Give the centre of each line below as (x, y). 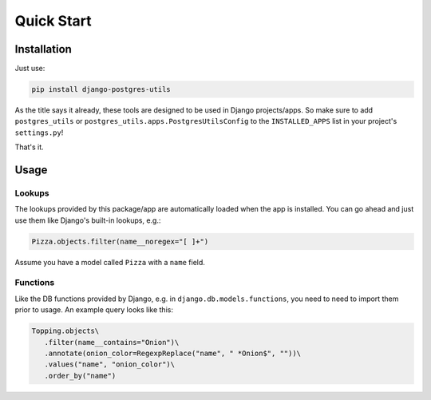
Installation (43, 49)
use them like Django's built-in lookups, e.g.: (88, 220)
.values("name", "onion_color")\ (110, 364)
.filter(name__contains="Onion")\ (112, 342)
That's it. (29, 147)
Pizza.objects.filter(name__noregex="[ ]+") (120, 241)
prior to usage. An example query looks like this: (94, 310)
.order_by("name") (80, 376)
